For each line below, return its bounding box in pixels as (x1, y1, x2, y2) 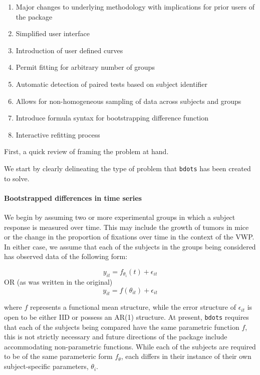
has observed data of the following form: (4, 251, 128, 262)
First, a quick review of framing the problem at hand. (4, 146, 169, 157)
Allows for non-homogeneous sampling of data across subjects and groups (16, 95, 241, 106)
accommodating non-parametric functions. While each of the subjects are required (4, 341, 256, 351)
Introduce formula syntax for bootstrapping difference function (16, 112, 209, 123)
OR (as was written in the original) (4, 277, 113, 287)
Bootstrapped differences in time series (4, 192, 142, 203)
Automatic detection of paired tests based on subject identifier (16, 78, 208, 89)
